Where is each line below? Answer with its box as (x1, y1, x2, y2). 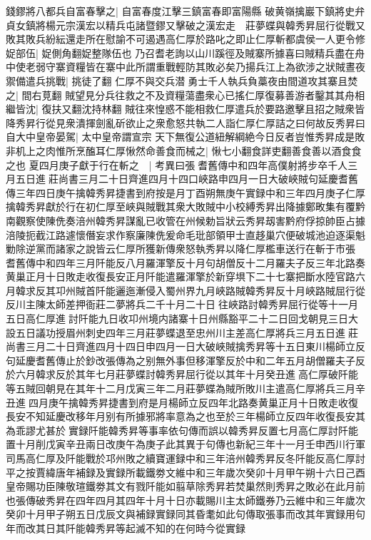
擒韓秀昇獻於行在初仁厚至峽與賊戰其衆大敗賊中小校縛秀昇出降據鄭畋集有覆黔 (6, 199, 365, 214)
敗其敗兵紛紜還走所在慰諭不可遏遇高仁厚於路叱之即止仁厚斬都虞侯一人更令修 (6, 31, 365, 46)
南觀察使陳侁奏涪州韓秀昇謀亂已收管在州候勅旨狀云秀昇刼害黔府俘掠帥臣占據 (6, 213, 365, 228)
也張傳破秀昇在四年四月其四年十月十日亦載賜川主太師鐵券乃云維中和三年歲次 (6, 492, 365, 507)
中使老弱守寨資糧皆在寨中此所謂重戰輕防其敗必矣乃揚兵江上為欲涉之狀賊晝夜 (6, 59, 365, 74)
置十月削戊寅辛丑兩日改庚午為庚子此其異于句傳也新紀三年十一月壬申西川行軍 (6, 437, 365, 452)
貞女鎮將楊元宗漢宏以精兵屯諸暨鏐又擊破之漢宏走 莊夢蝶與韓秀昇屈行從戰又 (6, 17, 365, 32)
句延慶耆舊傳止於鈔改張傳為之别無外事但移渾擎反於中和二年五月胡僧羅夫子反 (6, 352, 365, 367)
